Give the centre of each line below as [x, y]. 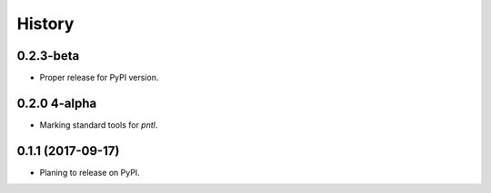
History [45, 24]
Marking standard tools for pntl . [99, 125]
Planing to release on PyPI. [90, 172]
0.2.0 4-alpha [57, 103]
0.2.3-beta [48, 56]
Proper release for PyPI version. [99, 78]
